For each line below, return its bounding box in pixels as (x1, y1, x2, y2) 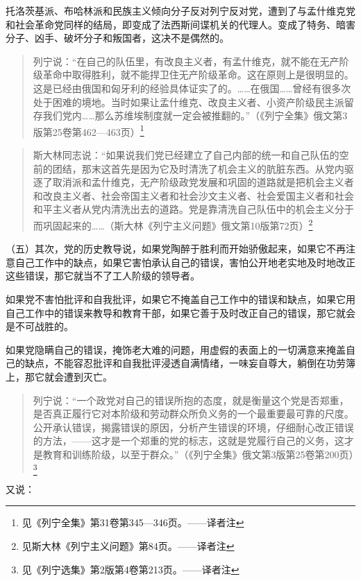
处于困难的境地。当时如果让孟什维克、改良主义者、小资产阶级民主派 (33, 94, 344, 109)
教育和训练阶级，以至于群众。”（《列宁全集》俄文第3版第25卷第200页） (42, 446, 359, 461)
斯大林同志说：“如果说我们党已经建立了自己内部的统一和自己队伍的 (33, 148, 339, 162)
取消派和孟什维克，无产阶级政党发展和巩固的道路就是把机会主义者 (52, 175, 354, 189)
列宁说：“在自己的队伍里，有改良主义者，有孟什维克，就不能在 (33, 53, 320, 68)
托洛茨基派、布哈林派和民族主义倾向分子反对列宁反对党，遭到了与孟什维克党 (6, 3, 355, 17)
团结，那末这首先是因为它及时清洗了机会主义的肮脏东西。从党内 (52, 161, 344, 175)
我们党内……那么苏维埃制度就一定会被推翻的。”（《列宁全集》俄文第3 (42, 108, 348, 123)
